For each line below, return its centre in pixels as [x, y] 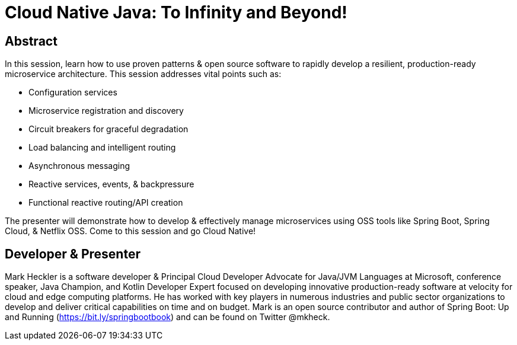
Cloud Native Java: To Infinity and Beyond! [176, 12]
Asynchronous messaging [79, 166]
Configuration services [73, 92]
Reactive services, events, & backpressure [111, 184]
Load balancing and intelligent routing [102, 148]
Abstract [31, 41]
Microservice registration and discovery [106, 111]
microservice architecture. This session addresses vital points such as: [143, 74]
